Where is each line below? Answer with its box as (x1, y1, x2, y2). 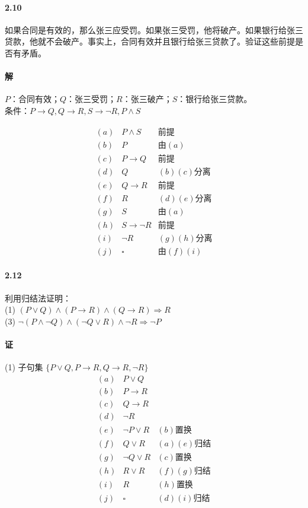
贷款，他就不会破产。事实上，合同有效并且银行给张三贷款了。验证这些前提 (5, 35, 295, 47)
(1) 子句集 (5, 361, 43, 373)
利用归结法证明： (5, 291, 71, 304)
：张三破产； (122, 93, 172, 105)
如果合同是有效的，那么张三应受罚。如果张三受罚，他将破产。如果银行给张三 (5, 23, 303, 36)
